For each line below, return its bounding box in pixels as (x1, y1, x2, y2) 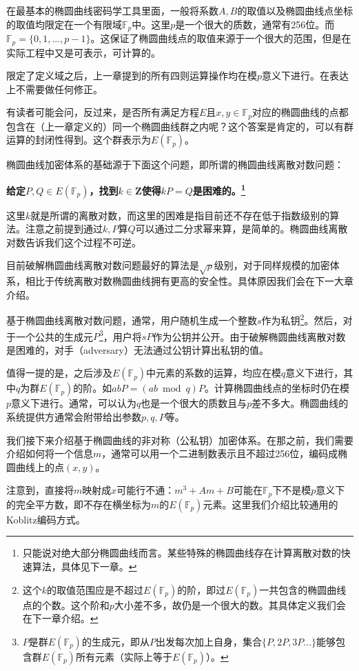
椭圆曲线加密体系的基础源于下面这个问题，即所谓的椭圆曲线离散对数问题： (6, 157, 344, 172)
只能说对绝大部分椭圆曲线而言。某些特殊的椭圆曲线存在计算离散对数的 (22, 545, 341, 560)
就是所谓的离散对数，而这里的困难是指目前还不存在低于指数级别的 (30, 208, 330, 222)
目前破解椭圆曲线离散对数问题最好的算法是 (6, 258, 199, 272)
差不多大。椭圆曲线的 (252, 396, 349, 410)
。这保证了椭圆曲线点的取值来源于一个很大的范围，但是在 (90, 31, 351, 46)
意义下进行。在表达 (262, 68, 349, 83)
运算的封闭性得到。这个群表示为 (6, 132, 151, 147)
